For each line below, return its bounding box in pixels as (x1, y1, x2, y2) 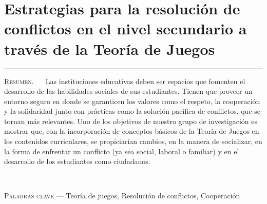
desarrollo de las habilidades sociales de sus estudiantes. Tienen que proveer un (4, 86, 253, 96)
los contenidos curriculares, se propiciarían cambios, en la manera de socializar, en (4, 136, 262, 147)
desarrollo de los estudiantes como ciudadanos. (4, 156, 150, 167)
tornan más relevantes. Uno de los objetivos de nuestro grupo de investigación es (4, 115, 257, 126)
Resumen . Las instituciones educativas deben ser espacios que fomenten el (4, 75, 245, 86)
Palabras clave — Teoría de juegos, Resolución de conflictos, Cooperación (4, 190, 240, 201)
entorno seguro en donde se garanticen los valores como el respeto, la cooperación (4, 95, 260, 106)
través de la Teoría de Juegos (4, 38, 215, 59)
